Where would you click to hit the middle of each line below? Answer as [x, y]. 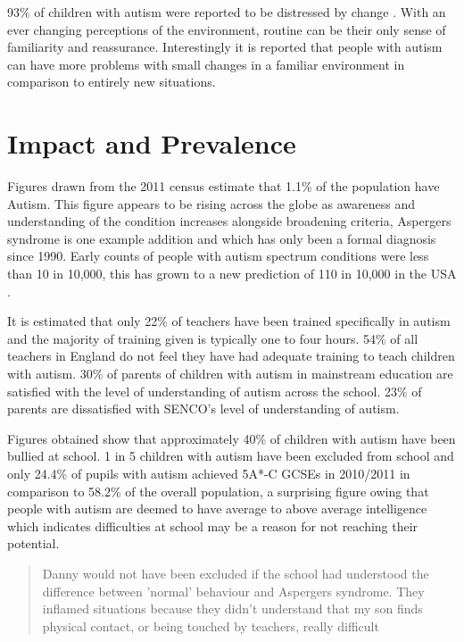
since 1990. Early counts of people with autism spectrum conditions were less [218, 256]
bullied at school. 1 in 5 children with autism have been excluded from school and [231, 456]
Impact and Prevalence [152, 143]
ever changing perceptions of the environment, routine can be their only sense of [227, 29]
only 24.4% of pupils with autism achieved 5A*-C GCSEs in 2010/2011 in [209, 473]
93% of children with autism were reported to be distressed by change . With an [227, 12]
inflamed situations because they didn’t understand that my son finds [232, 609]
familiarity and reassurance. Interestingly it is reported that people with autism [225, 47]
